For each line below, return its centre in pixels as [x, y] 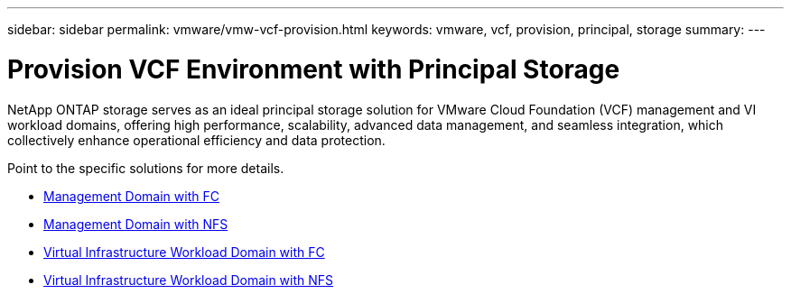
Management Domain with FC [131, 196]
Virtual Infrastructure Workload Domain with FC [184, 252]
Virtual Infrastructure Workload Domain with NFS [189, 280]
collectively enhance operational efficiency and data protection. [196, 140]
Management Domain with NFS [136, 224]
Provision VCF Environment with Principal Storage [314, 69]
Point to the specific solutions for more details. [146, 168]
